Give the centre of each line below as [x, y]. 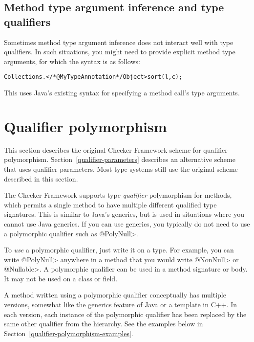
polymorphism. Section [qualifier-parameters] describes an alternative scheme [120, 159]
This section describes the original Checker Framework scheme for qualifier [116, 149]
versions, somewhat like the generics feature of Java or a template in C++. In [120, 305]
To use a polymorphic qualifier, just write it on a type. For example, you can [119, 250]
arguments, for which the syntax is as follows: [72, 61]
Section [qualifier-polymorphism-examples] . [69, 333]
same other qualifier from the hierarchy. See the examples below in [104, 324]
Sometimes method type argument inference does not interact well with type [119, 42]
